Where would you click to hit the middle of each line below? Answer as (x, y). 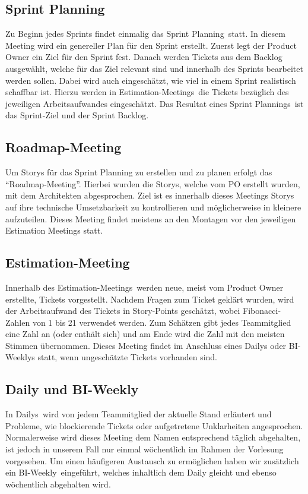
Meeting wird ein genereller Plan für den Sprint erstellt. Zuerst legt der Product (151, 45)
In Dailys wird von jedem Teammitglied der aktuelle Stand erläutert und (139, 414)
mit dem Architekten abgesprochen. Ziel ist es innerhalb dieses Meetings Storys (150, 195)
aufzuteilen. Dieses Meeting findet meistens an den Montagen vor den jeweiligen (151, 218)
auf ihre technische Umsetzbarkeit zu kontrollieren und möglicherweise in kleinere (153, 207)
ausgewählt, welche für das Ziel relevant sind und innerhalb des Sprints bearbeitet (154, 68)
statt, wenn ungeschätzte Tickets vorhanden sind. (128, 357)
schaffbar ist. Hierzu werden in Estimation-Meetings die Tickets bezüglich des (147, 92)
